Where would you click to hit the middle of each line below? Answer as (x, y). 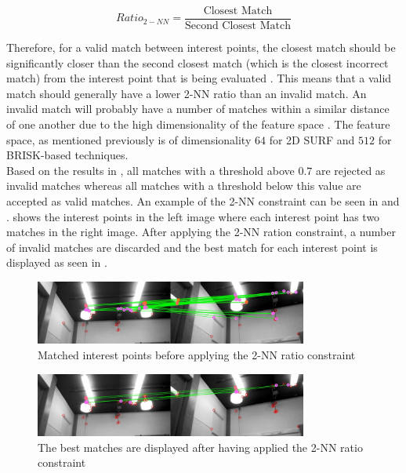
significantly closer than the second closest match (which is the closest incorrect (198, 62)
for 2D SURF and (312, 139)
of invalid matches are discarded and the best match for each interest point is (192, 247)
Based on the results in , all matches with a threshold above (150, 170)
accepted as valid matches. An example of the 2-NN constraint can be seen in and (203, 201)
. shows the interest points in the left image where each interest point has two (193, 216)
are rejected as (350, 170)
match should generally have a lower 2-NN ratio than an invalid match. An (187, 93)
